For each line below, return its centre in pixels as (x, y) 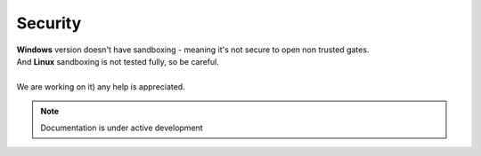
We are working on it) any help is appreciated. (101, 86)
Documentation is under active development (122, 128)
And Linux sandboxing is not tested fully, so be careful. (118, 61)
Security (49, 23)
